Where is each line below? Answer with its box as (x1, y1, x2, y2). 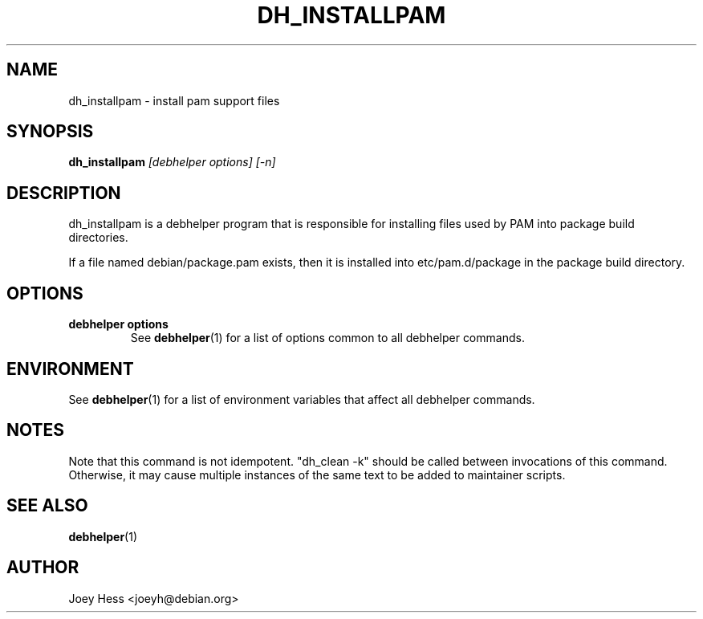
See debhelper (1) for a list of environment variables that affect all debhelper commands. (68, 392, 535, 406)
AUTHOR (6, 557, 79, 578)
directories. (68, 230, 128, 245)
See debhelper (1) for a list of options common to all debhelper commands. (130, 331, 525, 345)
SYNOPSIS (6, 121, 94, 142)
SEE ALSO (6, 495, 88, 516)
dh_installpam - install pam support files (68, 93, 280, 108)
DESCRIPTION (6, 182, 121, 203)
